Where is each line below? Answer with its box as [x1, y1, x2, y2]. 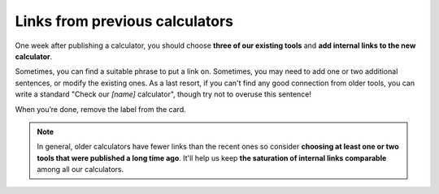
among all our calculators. [37, 165, 124, 175]
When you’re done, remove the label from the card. [15, 104, 186, 114]
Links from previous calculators [15, 12, 234, 30]
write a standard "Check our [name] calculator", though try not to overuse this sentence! [15, 89, 312, 99]
